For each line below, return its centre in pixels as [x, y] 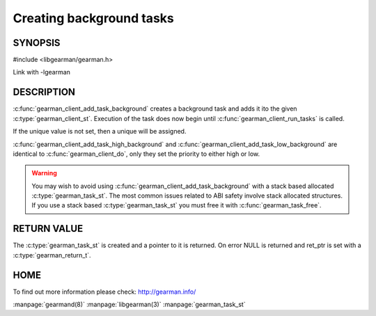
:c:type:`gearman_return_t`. [52, 255]
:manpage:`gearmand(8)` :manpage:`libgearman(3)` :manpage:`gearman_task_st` [130, 305]
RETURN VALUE [48, 229]
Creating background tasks [93, 18]
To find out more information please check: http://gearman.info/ [104, 292]
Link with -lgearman [42, 72]
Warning [44, 173]
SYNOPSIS [37, 43]
